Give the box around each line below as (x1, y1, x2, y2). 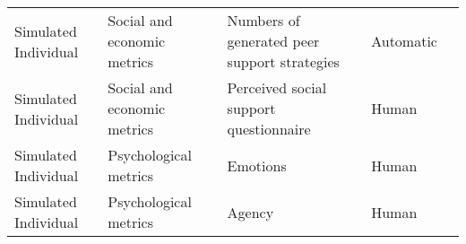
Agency (227, 201, 274, 222)
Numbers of (227, 10, 300, 30)
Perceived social (227, 77, 327, 98)
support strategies (227, 51, 340, 72)
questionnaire (227, 118, 311, 139)
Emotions (227, 154, 287, 176)
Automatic (371, 30, 437, 51)
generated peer (227, 30, 320, 51)
